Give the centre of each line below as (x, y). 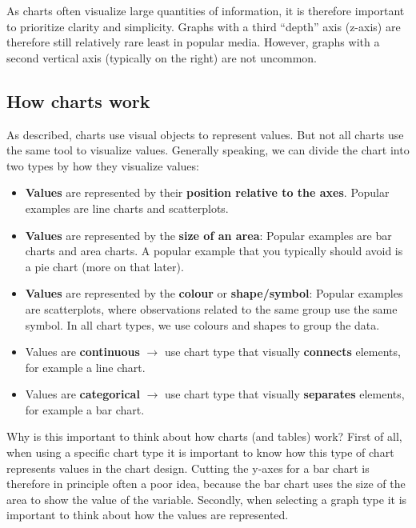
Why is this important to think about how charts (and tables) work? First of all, (204, 436)
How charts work (78, 100)
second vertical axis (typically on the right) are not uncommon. (162, 57)
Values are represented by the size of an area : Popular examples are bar (208, 235)
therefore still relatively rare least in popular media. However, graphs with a (193, 42)
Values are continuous (82, 352)
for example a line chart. (85, 367)
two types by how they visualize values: (103, 165)
